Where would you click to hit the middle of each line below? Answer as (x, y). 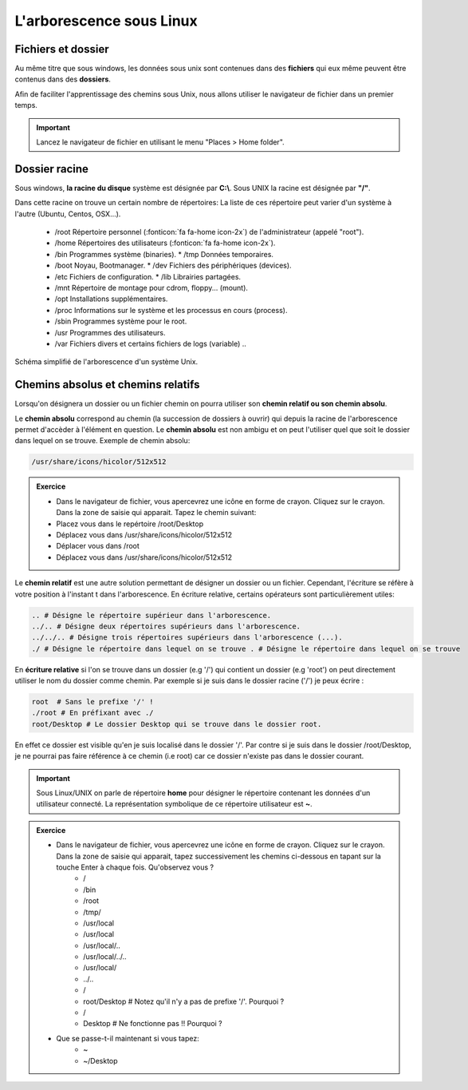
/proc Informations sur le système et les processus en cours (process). (171, 310)
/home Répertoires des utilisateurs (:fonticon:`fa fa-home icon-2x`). (165, 243)
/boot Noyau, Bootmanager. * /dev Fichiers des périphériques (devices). (173, 266)
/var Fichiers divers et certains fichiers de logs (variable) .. (151, 344)
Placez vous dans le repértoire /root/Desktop (130, 524)
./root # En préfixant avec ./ (93, 713)
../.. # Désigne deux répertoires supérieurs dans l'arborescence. (166, 626)
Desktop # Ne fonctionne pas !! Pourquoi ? (153, 1024)
